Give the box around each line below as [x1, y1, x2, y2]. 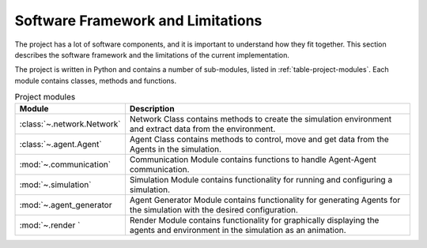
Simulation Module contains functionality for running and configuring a [129, 175, 393, 186]
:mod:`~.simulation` [19, 179, 92, 190]
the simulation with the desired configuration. [129, 205, 298, 216]
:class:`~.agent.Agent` [19, 139, 102, 150]
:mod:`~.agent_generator [19, 200, 112, 211]
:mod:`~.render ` [19, 220, 81, 231]
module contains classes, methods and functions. [14, 76, 177, 85]
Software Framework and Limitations [14, 12, 263, 29]
